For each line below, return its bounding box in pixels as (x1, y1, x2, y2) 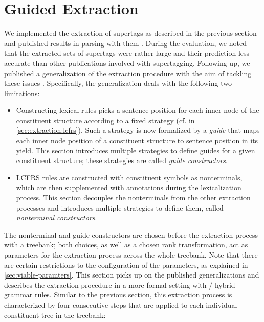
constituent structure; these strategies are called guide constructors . (16, 155, 228, 166)
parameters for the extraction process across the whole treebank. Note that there (4, 249, 258, 260)
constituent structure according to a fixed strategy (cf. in (16, 114, 195, 125)
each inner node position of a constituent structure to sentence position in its (16, 135, 258, 146)
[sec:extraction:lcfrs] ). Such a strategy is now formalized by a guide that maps (16, 125, 260, 135)
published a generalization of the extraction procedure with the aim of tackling (4, 67, 252, 78)
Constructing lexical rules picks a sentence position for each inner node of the (16, 105, 259, 116)
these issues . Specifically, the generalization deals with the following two (4, 78, 232, 88)
